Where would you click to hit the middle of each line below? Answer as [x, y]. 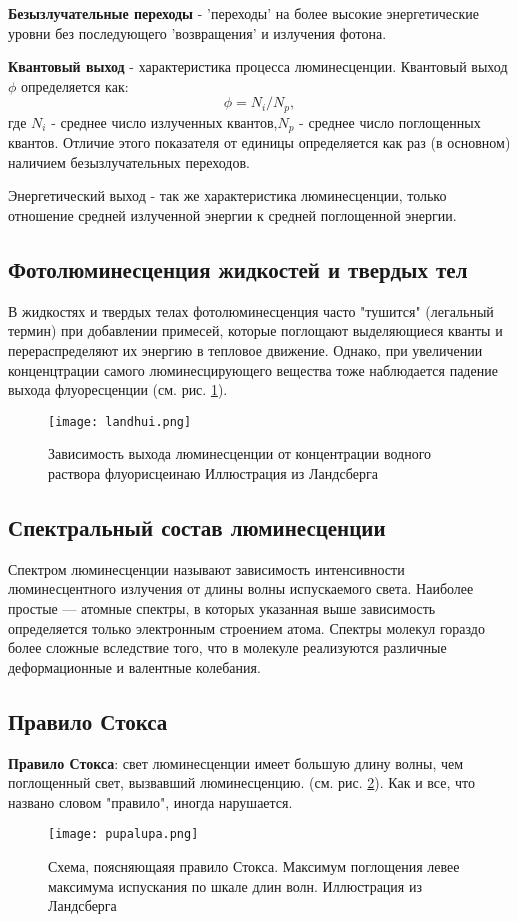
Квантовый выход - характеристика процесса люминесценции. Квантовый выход [258, 66]
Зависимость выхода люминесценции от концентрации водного [240, 453]
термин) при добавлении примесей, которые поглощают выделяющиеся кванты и [255, 330]
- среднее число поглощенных [390, 121]
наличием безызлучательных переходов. [129, 161]
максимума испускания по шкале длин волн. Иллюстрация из [235, 885]
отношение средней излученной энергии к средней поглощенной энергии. [232, 215]
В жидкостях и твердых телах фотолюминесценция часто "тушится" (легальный [251, 310]
